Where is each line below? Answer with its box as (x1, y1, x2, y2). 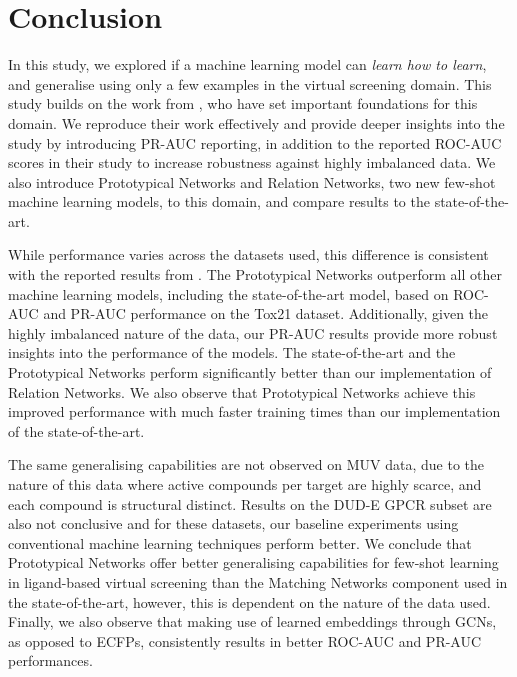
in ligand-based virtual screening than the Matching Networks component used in (8, 571, 508, 592)
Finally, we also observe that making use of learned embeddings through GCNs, (8, 611, 497, 632)
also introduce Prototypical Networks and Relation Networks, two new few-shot (8, 171, 496, 192)
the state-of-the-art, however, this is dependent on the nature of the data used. (8, 591, 491, 612)
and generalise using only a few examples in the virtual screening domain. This (8, 73, 492, 94)
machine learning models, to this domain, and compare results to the (8, 191, 430, 212)
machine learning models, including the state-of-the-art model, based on (8, 283, 449, 304)
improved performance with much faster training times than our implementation (8, 401, 501, 422)
